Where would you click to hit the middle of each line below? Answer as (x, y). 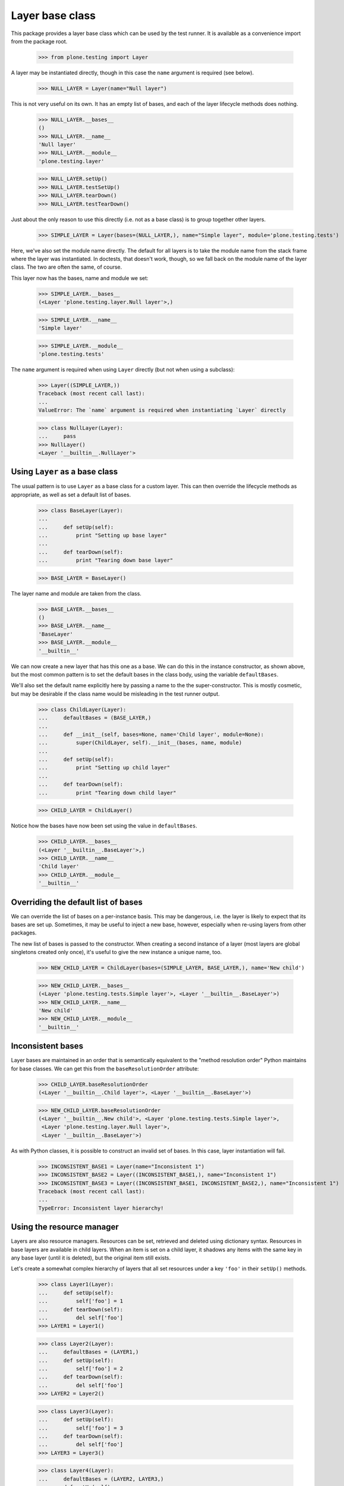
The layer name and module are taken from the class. (76, 593)
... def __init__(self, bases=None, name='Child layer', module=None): (151, 734)
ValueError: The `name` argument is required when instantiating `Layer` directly (162, 410)
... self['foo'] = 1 (81, 1301)
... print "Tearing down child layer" (107, 793)
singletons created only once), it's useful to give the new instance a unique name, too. (116, 952)
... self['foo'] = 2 (81, 1369)
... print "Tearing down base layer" (106, 561)
